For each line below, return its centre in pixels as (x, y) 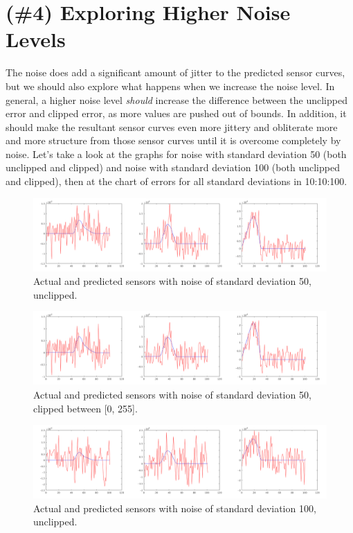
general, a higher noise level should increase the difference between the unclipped (176, 99)
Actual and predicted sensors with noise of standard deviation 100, (175, 508)
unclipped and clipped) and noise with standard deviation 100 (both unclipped (173, 167)
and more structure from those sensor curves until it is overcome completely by (173, 140)
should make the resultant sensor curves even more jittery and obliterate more (172, 126)
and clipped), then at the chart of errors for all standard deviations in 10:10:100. (176, 181)
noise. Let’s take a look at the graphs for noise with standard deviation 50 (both (176, 154)
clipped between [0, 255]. (85, 408)
